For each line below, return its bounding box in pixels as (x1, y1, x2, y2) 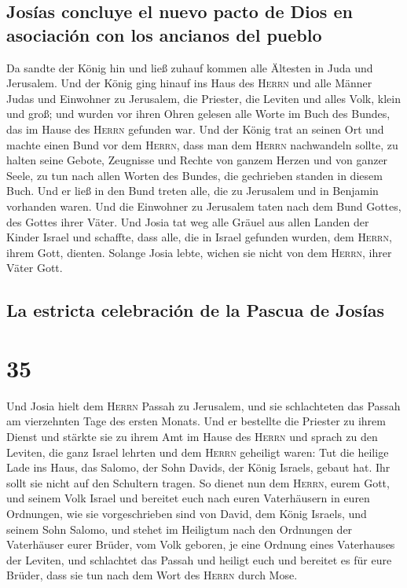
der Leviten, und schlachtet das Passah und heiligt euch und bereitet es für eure (6, 551, 392, 568)
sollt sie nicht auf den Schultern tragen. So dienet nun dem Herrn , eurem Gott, (6, 474, 390, 491)
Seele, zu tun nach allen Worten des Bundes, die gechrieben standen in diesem (6, 167, 383, 183)
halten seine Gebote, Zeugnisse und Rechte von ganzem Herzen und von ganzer (6, 152, 388, 168)
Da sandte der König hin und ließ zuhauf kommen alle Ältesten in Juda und (6, 59, 373, 75)
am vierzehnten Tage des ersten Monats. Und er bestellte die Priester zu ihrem (6, 413, 386, 429)
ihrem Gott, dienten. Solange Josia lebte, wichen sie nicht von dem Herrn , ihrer (6, 244, 392, 260)
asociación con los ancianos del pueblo (6, 22, 322, 46)
